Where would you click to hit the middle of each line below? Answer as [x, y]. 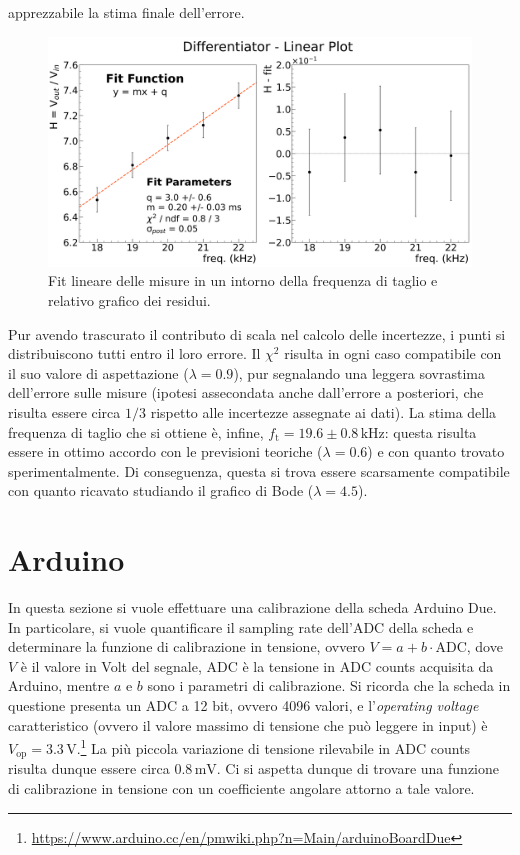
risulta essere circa [64, 411]
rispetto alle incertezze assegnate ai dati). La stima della [323, 411]
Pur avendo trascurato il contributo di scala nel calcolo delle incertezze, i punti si [257, 333]
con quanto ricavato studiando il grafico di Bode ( [161, 490]
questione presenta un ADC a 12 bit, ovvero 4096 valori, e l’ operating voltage [243, 705]
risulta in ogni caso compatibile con [393, 353]
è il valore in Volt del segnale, [111, 665]
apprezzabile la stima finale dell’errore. [126, 12]
